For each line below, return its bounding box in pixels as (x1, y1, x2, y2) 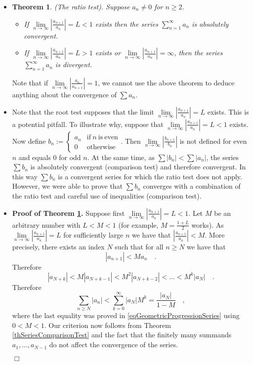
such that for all (115, 242, 164, 252)
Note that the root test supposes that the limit (12, 106, 154, 117)
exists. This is (207, 106, 249, 117)
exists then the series (95, 18, 158, 29)
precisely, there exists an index (12, 242, 105, 252)
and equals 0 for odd (18, 152, 81, 162)
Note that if (12, 77, 48, 87)
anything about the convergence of (12, 89, 117, 99)
